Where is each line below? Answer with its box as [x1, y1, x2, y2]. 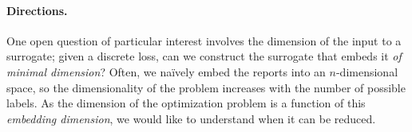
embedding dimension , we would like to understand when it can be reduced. [6, 110, 376, 126]
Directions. [6, 2, 68, 18]
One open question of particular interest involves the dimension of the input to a [6, 32, 402, 49]
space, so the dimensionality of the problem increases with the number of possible [6, 79, 406, 95]
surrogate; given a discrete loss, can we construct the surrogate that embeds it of [6, 48, 402, 64]
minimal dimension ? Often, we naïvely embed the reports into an [6, 63, 326, 80]
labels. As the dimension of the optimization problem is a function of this [6, 95, 366, 111]
